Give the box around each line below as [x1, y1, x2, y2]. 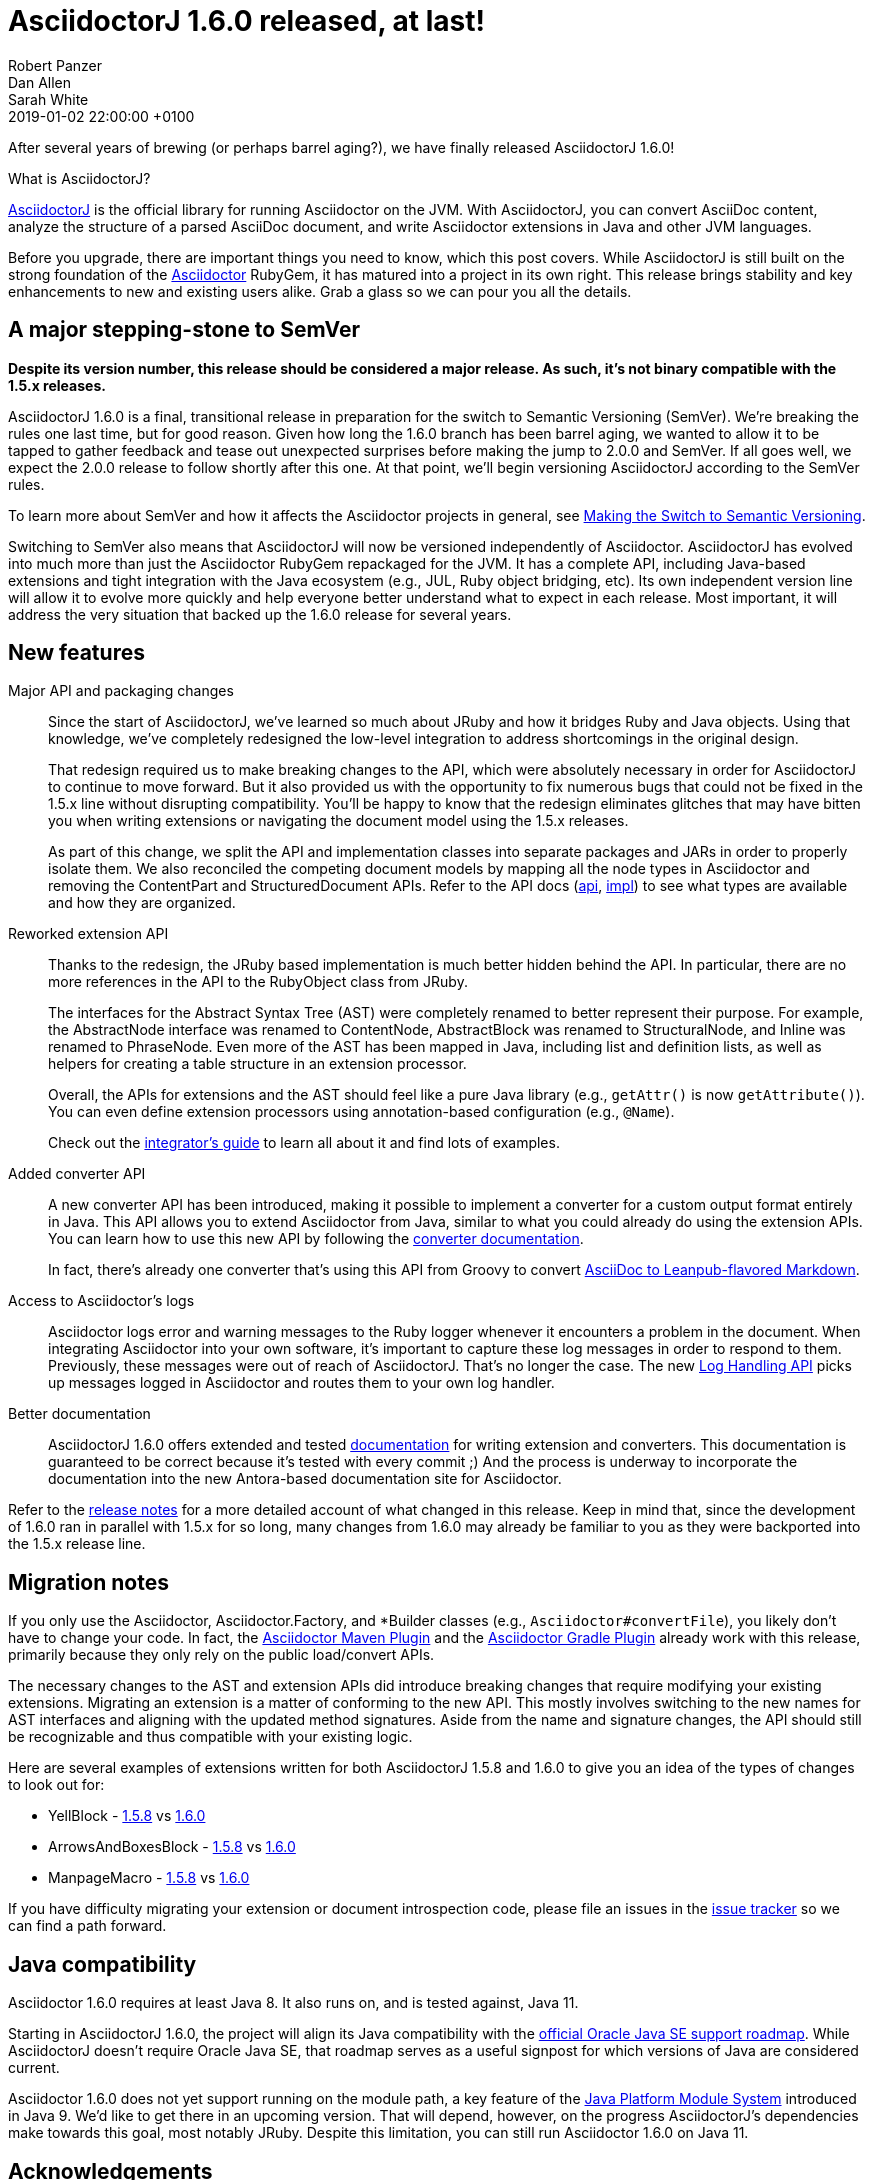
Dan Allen [8, 73, 72, 91]
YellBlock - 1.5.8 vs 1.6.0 [48, 1807, 206, 1825]
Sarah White [8, 90, 89, 108]
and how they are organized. [48, 894, 236, 912]
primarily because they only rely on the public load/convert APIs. [8, 1646, 435, 1664]
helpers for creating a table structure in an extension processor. [48, 1055, 467, 1073]
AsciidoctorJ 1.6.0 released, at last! [8, 4, 485, 38]
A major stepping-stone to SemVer [8, 317, 361, 343]
